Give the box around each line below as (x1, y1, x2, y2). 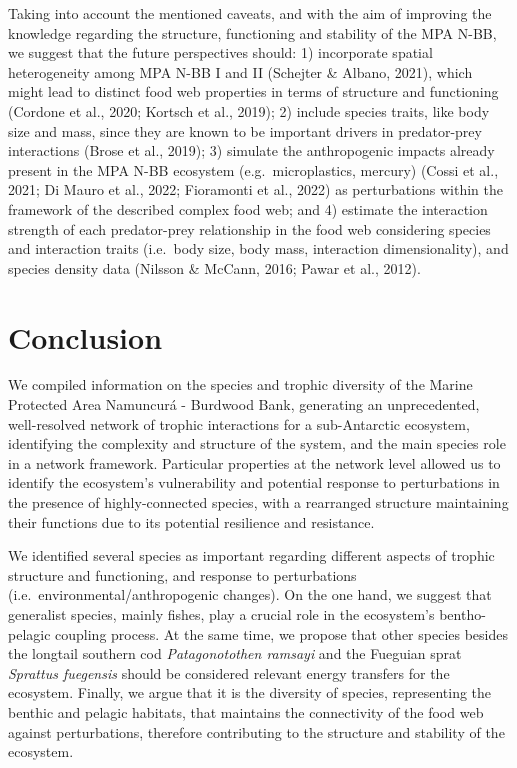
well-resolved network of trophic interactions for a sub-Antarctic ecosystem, (8, 413, 470, 434)
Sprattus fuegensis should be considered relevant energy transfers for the (8, 662, 450, 683)
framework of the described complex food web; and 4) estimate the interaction (8, 198, 488, 219)
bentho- (439, 603, 486, 624)
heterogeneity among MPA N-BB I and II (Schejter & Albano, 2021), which (8, 61, 473, 82)
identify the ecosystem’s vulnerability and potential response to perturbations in (8, 472, 500, 493)
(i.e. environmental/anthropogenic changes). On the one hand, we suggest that (8, 584, 492, 605)
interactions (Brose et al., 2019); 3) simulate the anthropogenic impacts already (8, 140, 495, 161)
